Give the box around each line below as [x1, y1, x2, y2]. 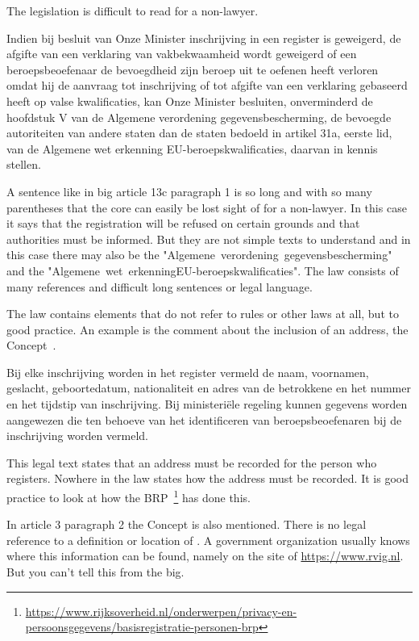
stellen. [6, 156, 41, 173]
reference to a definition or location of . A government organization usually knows [6, 531, 410, 548]
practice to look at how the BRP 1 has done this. [6, 487, 251, 505]
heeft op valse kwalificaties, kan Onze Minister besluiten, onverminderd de [6, 92, 373, 109]
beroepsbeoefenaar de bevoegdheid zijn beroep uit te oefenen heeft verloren [6, 61, 379, 78]
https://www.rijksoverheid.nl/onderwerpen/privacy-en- [25, 602, 297, 619]
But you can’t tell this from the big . [6, 563, 185, 580]
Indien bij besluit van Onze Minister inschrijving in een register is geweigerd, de [6, 29, 401, 46]
